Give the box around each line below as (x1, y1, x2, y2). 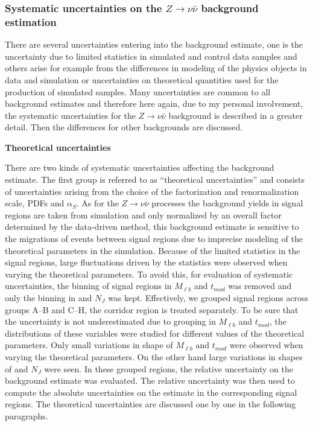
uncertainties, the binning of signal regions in (5, 279, 172, 292)
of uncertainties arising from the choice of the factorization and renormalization (5, 185, 299, 197)
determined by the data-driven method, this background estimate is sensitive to (5, 220, 299, 233)
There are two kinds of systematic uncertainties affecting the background (5, 161, 274, 174)
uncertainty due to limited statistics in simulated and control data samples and (5, 49, 297, 62)
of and (5, 362, 28, 375)
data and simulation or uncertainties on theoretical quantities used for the (5, 73, 279, 86)
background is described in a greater (168, 109, 303, 121)
